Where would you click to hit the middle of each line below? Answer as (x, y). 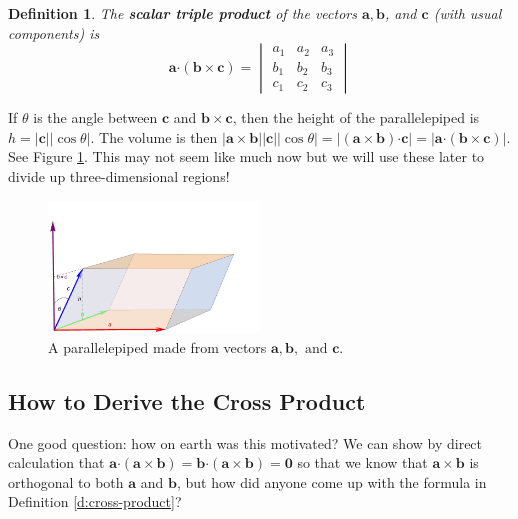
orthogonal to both (66, 481)
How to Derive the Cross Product (187, 400)
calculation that (56, 462)
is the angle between (95, 117)
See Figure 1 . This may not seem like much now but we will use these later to (246, 156)
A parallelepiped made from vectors (157, 346)
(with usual (467, 13)
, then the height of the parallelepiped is (356, 117)
